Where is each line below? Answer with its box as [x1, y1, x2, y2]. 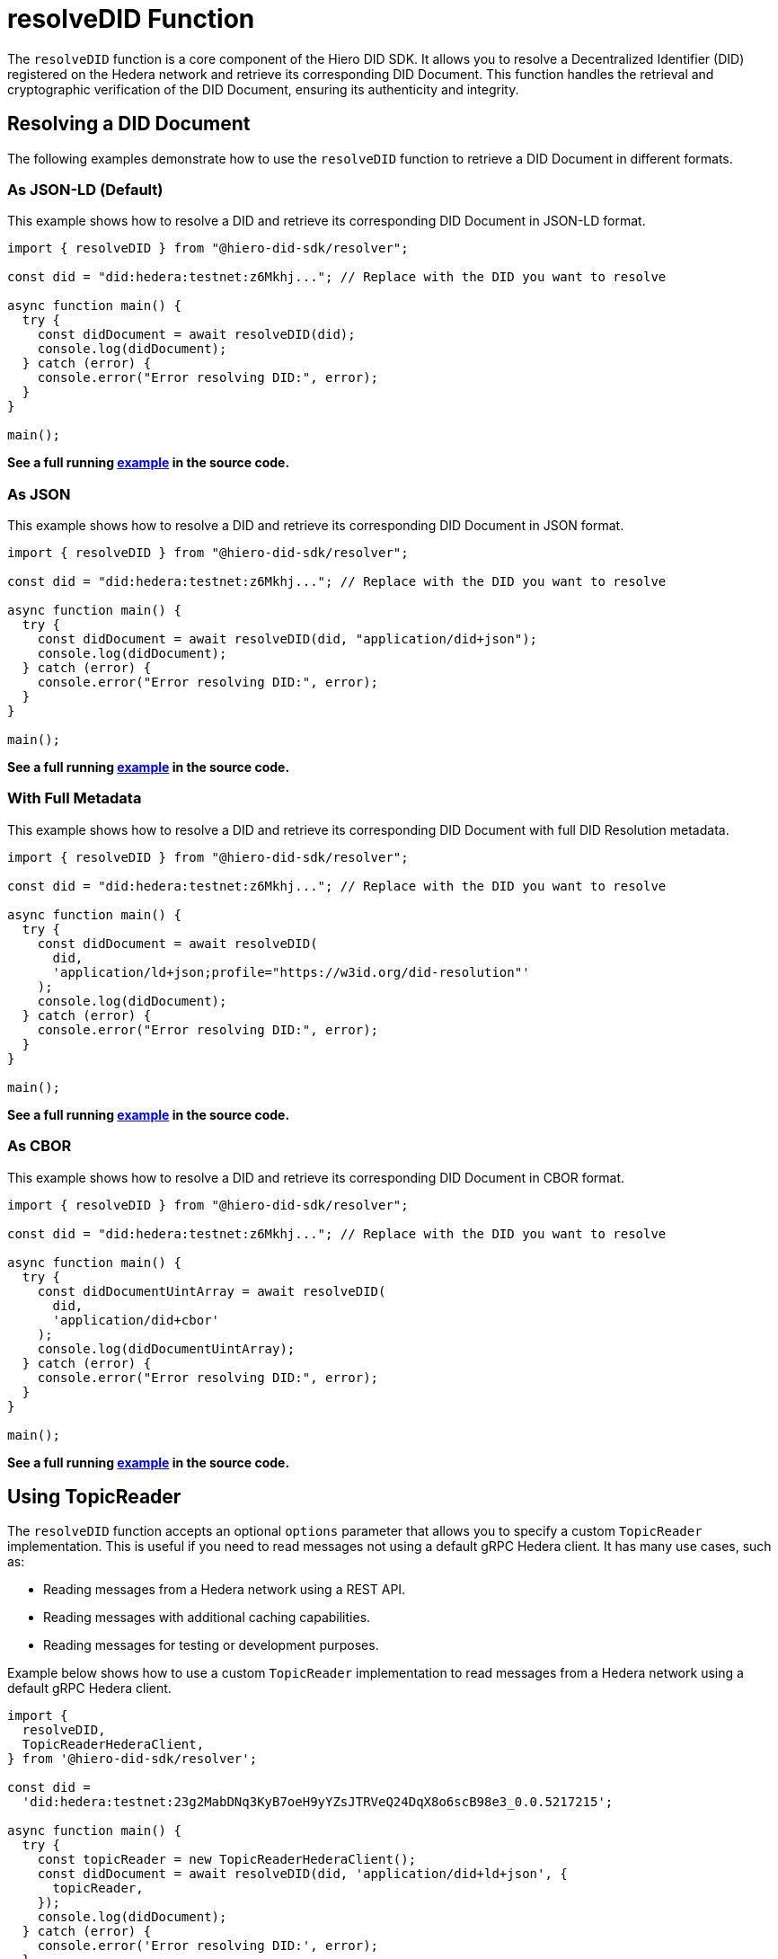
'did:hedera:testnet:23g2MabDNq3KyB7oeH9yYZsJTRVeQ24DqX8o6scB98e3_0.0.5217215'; [22, 1795, 614, 1810]
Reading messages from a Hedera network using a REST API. [43, 1582, 406, 1598]
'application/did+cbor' [52, 1312, 220, 1327]
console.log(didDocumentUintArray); [37, 1341, 296, 1356]
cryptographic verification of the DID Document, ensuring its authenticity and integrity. [7, 81, 519, 97]
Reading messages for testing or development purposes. [43, 1637, 379, 1653]
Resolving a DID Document [7, 112, 251, 136]
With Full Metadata [7, 789, 142, 808]
